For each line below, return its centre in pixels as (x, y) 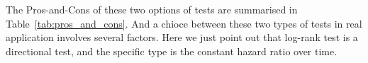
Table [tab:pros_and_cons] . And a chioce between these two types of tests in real (184, 23)
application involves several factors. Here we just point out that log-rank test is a (182, 37)
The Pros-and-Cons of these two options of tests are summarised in (152, 9)
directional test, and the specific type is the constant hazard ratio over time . (172, 51)
